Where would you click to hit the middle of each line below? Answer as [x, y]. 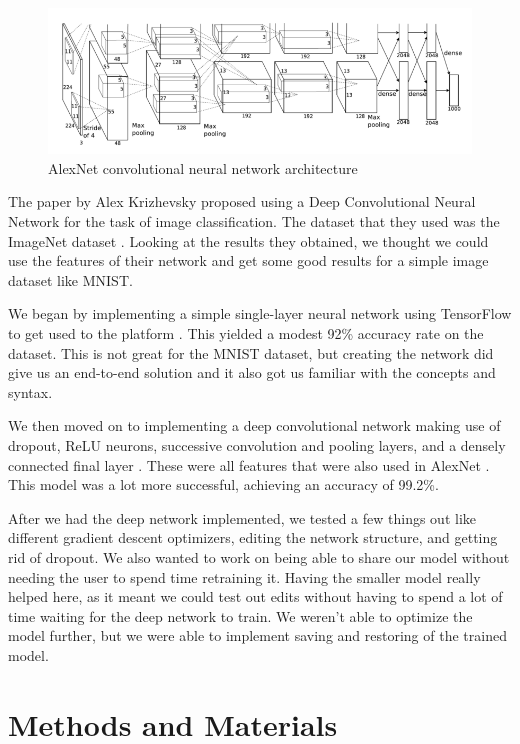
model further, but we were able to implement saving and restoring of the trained [257, 635]
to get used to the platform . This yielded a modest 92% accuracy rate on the [246, 333]
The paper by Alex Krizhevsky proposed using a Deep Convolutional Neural [242, 201]
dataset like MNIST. [70, 279]
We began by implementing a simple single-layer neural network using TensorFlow [260, 313]
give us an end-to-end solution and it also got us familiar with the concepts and [252, 372]
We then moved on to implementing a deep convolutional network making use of [254, 425]
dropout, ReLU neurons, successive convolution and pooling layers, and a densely [257, 444]
